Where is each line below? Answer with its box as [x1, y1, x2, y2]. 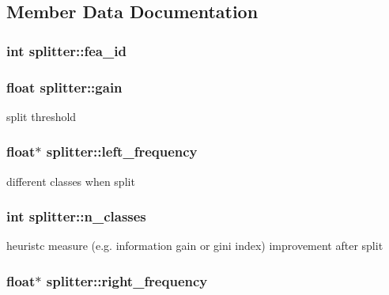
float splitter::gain [6, 77, 123, 96]
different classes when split [6, 172, 135, 189]
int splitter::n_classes [6, 206, 146, 226]
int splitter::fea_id [6, 40, 127, 60]
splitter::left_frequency [46, 142, 198, 161]
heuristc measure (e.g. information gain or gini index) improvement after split [6, 237, 383, 254]
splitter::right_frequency [46, 270, 208, 290]
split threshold [6, 108, 77, 124]
